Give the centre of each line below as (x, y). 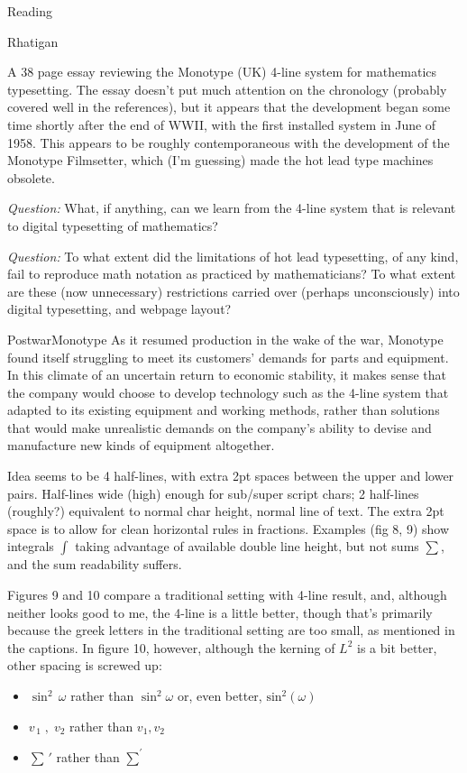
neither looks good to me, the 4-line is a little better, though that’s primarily (220, 612)
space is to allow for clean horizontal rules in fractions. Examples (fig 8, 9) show (229, 528)
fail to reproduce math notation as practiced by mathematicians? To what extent (232, 274)
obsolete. (31, 177)
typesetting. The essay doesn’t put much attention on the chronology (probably (227, 89)
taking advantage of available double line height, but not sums (247, 546)
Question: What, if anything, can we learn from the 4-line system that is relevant (232, 208)
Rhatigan (33, 41)
